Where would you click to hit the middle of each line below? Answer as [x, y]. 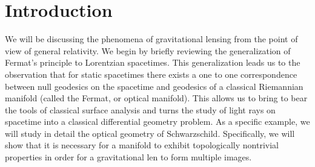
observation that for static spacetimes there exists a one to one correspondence [151, 74]
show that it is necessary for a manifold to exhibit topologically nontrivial [142, 145]
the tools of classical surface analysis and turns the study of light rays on [140, 109]
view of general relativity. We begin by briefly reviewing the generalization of [148, 50]
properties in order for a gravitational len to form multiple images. [128, 157]
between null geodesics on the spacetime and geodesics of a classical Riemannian [154, 86]
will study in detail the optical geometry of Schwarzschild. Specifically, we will [150, 133]
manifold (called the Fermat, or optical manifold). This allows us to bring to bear [156, 98]
